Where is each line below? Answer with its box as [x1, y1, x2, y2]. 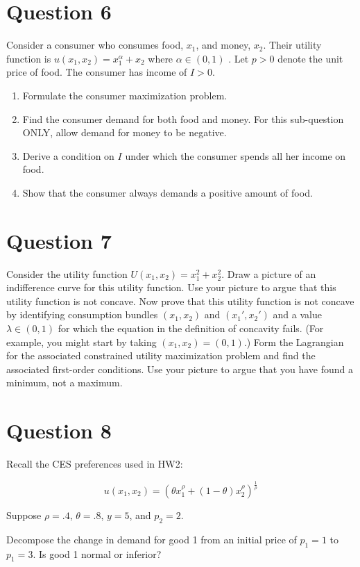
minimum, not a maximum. [6, 375, 123, 390]
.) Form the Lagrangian [243, 334, 344, 349]
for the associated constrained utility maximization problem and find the [6, 348, 316, 363]
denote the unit [277, 51, 343, 65]
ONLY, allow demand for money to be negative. [22, 125, 227, 140]
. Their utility [263, 38, 322, 52]
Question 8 [6, 416, 112, 445]
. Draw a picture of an [221, 266, 316, 281]
